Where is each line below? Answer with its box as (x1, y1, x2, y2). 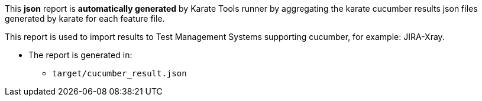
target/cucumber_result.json (52, 69, 187, 78)
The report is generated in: (28, 50, 132, 60)
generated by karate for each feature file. (5, 14, 165, 23)
